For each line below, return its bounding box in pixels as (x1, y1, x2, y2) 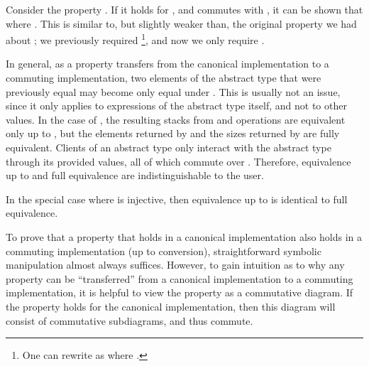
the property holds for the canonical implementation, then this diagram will (6, 298, 336, 313)
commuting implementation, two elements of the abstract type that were (6, 70, 321, 85)
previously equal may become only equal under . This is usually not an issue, (6, 84, 341, 99)
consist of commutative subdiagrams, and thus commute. (6, 313, 253, 328)
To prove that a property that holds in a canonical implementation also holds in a (6, 229, 363, 244)
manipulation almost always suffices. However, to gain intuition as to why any (6, 257, 345, 272)
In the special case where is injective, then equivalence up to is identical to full (6, 191, 348, 206)
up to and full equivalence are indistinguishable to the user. (6, 168, 264, 183)
